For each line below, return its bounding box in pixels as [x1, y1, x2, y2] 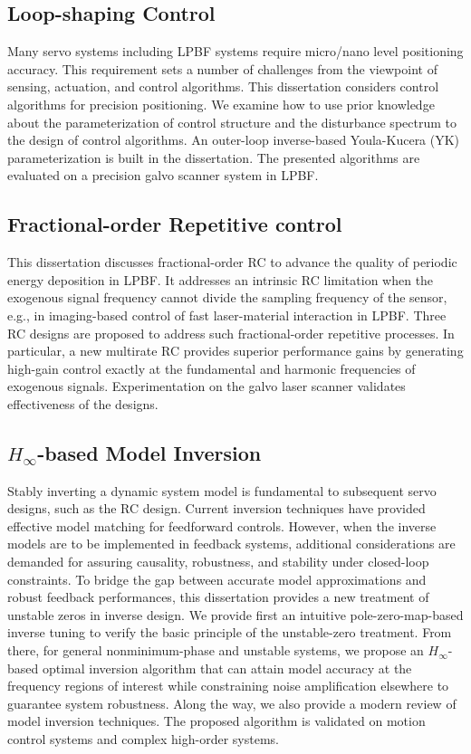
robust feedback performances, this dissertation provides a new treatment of [7, 587, 429, 606]
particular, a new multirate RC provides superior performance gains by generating [7, 341, 464, 360]
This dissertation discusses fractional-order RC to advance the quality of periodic [7, 253, 457, 272]
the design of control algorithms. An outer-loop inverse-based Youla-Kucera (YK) [7, 130, 460, 149]
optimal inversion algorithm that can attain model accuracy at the [42, 658, 412, 677]
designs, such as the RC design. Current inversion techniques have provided [7, 499, 426, 518]
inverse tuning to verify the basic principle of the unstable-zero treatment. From [7, 623, 452, 642]
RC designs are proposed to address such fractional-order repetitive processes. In [7, 323, 455, 342]
